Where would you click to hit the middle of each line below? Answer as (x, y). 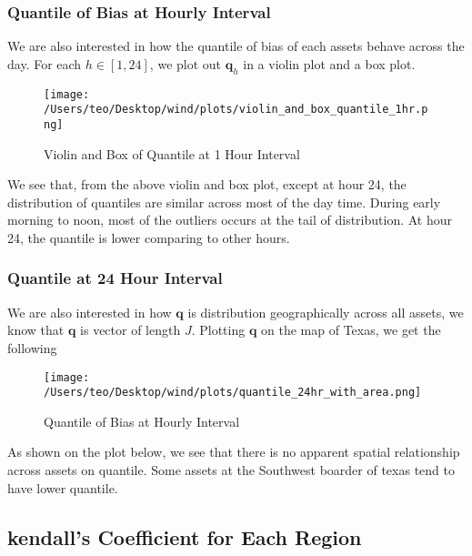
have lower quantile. (63, 487)
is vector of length (131, 330)
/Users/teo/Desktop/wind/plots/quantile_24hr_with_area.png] (233, 393)
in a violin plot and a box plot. (329, 63)
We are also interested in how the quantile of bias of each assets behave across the (236, 46)
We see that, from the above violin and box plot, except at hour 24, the (207, 184)
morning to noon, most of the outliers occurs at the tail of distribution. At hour (230, 220)
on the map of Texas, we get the (351, 330)
